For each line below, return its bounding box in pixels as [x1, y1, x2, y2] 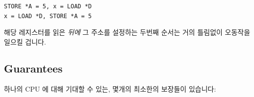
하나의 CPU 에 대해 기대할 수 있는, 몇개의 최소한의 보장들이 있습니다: [4, 83, 216, 94]
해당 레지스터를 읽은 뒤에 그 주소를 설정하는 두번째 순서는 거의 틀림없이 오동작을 [4, 27, 251, 37]
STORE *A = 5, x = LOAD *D [4, 3, 92, 10]
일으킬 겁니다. [4, 36, 46, 47]
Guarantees [4, 60, 63, 75]
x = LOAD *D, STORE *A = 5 [4, 12, 92, 20]
